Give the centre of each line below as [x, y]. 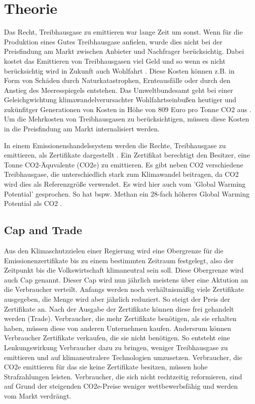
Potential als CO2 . [33, 203]
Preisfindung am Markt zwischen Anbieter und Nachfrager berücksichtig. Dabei [124, 51]
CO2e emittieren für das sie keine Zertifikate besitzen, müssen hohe [106, 367]
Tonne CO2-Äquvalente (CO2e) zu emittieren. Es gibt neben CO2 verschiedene [124, 164]
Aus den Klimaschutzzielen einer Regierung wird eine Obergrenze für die [114, 251]
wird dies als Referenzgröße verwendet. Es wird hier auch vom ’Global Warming [125, 184]
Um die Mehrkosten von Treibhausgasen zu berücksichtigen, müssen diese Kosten [127, 119]
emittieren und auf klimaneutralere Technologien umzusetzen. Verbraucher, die [123, 357]
